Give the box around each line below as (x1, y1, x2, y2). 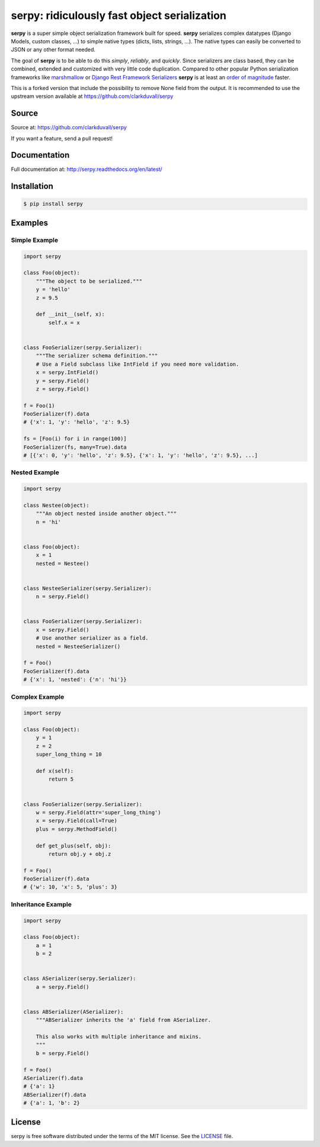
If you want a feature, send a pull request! (11, 135, 113, 142)
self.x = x (48, 319, 80, 326)
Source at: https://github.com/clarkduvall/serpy (11, 124, 127, 131)
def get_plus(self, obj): (36, 842, 111, 849)
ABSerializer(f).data (23, 1091, 87, 1098)
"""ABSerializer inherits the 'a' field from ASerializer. (36, 1017, 212, 1024)
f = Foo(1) (23, 402, 55, 409)
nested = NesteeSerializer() (36, 643, 121, 650)
